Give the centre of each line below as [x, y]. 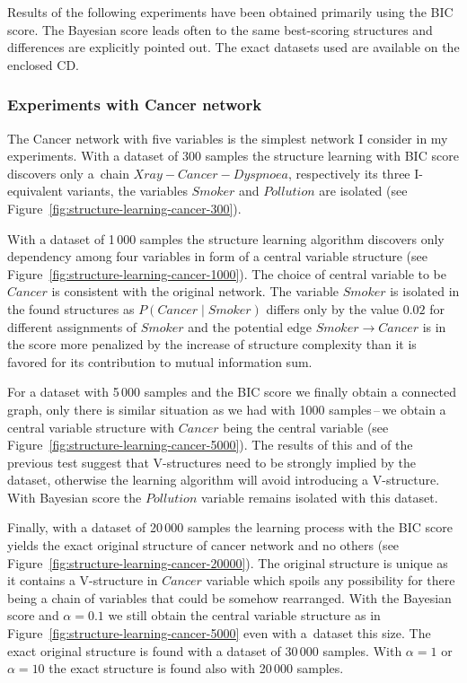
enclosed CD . [43, 64]
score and [33, 615]
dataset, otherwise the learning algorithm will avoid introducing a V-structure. [224, 480]
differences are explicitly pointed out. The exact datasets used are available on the [233, 47]
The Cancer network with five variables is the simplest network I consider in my [228, 138]
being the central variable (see [306, 427]
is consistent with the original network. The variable [195, 291]
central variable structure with [91, 427]
